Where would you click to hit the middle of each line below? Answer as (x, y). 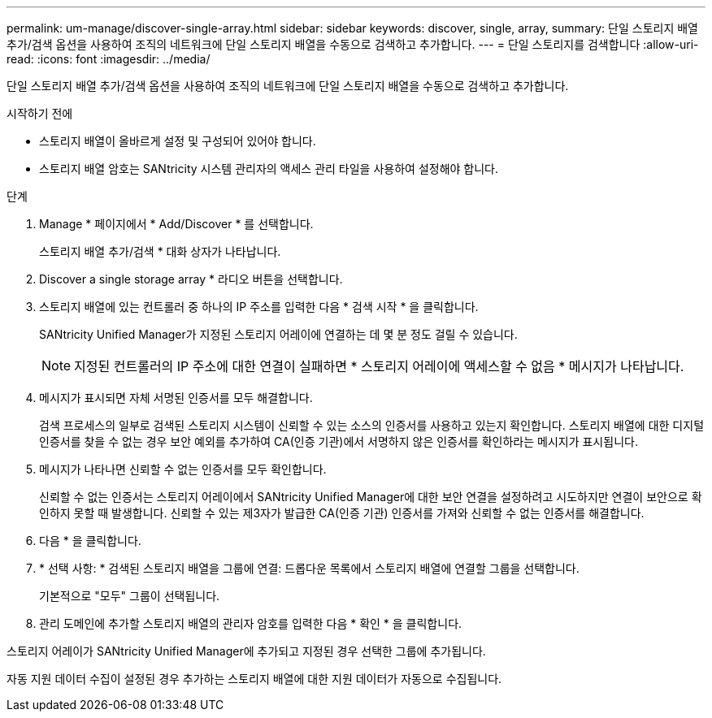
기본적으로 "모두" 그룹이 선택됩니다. (130, 596)
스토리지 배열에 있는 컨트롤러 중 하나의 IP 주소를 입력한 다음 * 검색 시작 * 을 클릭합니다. (259, 307)
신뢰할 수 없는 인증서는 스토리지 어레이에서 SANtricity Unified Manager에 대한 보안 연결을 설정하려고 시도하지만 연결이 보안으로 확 (371, 497)
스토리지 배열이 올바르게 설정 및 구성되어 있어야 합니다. (178, 141)
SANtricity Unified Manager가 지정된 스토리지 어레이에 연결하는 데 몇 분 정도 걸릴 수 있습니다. (278, 334)
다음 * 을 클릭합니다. (90, 541)
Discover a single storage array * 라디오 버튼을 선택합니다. (191, 279)
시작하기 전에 (40, 113)
